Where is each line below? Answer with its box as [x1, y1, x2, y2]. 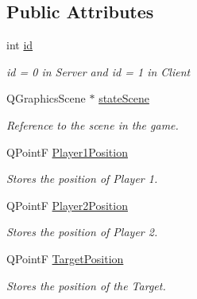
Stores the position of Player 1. [6, 170, 158, 187]
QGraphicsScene [6, 90, 86, 107]
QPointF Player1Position [6, 143, 128, 160]
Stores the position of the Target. [6, 277, 166, 293]
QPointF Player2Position [6, 196, 128, 213]
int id [6, 37, 33, 53]
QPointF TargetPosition [6, 250, 124, 266]
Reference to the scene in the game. [6, 116, 179, 133]
